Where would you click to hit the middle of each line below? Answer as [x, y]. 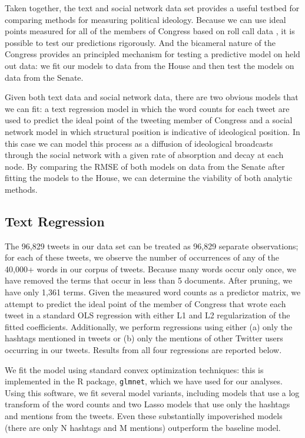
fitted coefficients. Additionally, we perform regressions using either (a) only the [149, 326]
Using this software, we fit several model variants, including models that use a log [152, 392]
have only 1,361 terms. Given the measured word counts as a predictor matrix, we [153, 292]
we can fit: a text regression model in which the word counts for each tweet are [147, 108]
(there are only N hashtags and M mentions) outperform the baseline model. [143, 427]
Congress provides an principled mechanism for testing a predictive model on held [152, 54]
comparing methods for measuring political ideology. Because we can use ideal [145, 19]
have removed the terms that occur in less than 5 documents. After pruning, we [149, 280]
